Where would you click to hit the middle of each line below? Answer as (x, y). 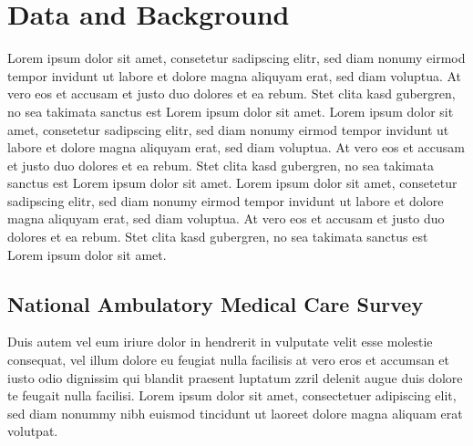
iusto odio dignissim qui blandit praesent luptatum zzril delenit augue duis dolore (235, 377)
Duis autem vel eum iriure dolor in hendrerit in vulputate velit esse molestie (220, 342)
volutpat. (33, 431)
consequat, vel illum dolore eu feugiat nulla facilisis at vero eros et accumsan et (229, 360)
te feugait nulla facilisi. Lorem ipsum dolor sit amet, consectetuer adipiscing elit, (232, 395)
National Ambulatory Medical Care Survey (216, 303)
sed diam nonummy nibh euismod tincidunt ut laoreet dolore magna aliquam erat (235, 413)
